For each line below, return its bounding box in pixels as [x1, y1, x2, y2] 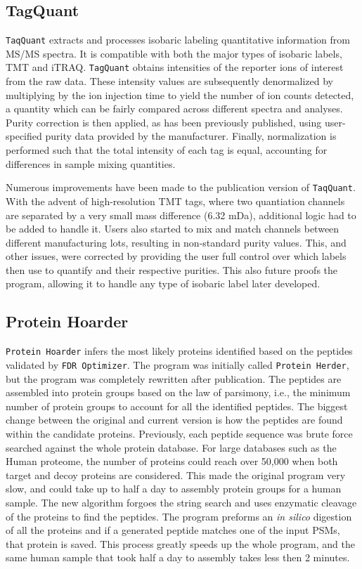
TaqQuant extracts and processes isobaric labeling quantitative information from [6, 32, 350, 47]
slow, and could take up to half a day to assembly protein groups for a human [6, 481, 342, 496]
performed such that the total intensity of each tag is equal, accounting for [6, 143, 328, 157]
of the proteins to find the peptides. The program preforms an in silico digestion [6, 509, 352, 523]
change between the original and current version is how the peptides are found [6, 412, 343, 427]
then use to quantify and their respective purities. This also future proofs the [6, 262, 338, 277]
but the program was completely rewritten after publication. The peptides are [6, 371, 342, 386]
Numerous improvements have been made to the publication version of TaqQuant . [6, 180, 356, 195]
